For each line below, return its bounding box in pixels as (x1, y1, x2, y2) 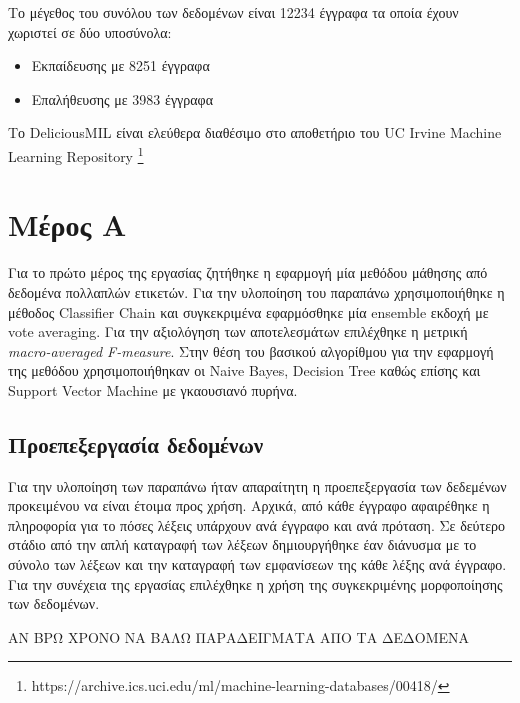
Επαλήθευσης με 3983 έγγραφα (31, 88, 214, 109)
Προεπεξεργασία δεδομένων (8, 428, 264, 459)
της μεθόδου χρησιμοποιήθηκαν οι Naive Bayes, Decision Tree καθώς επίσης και (8, 360, 481, 381)
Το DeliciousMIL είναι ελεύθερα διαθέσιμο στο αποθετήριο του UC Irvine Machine (8, 122, 502, 143)
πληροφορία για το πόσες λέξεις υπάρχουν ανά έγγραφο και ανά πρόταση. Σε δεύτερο (8, 514, 506, 535)
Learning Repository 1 (8, 142, 144, 166)
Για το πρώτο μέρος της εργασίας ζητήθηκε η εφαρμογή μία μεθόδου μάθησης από (8, 262, 488, 283)
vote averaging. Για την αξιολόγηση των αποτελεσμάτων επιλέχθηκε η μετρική (8, 321, 468, 342)
